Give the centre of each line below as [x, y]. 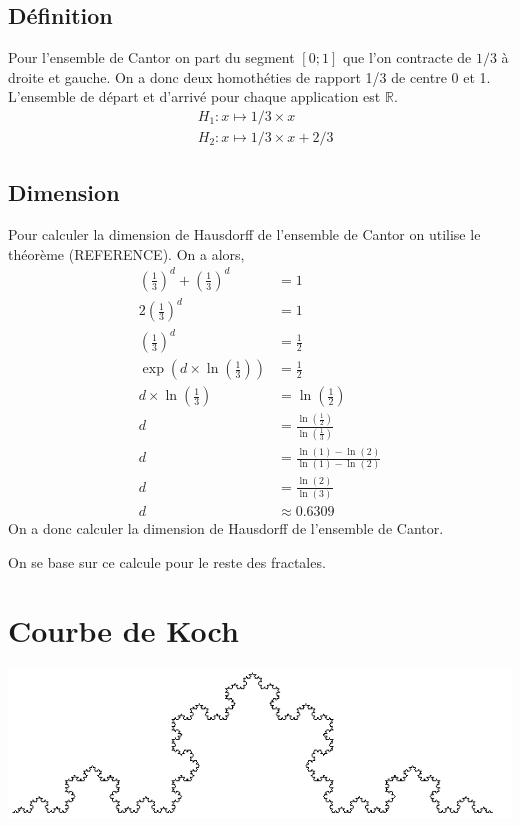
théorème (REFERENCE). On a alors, [126, 253]
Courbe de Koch [123, 630]
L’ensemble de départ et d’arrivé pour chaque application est [194, 96]
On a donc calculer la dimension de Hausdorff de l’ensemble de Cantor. [226, 528]
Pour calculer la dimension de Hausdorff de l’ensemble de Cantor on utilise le [244, 234]
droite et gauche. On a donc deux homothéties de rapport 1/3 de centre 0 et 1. [249, 76]
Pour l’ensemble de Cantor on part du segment [151, 57]
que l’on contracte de [407, 57]
